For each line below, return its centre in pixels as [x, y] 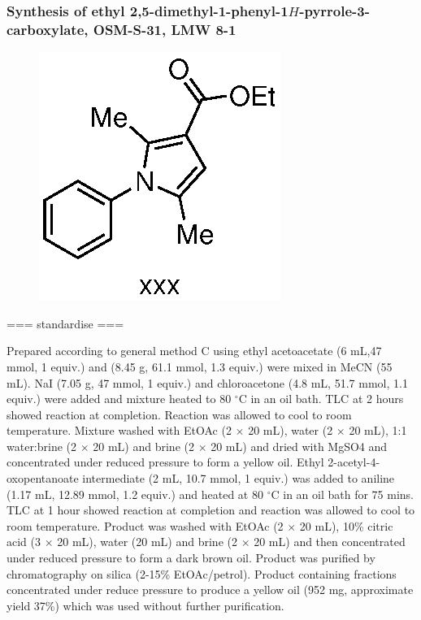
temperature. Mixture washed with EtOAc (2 [119, 430]
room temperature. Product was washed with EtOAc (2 [145, 525]
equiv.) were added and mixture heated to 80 [119, 399]
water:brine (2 [42, 446]
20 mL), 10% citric [346, 525]
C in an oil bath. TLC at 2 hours [321, 399]
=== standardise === [65, 323]
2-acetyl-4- [354, 462]
